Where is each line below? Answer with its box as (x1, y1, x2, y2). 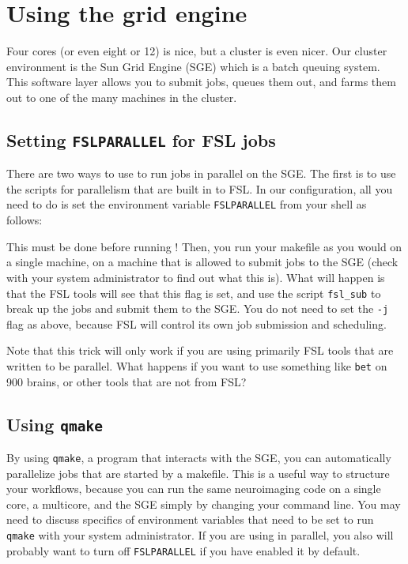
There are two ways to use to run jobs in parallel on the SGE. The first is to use (6, 165, 396, 182)
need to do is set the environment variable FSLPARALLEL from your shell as (6, 196, 367, 212)
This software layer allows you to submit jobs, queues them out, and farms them (6, 73, 396, 90)
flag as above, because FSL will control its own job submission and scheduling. (6, 315, 387, 332)
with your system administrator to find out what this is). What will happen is (6, 269, 385, 285)
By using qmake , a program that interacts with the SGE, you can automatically (6, 449, 391, 466)
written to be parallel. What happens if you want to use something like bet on (6, 358, 387, 374)
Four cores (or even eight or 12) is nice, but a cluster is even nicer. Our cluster (6, 43, 387, 59)
